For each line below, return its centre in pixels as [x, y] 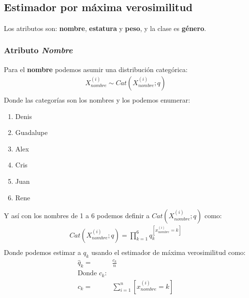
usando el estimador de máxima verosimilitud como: [168, 252]
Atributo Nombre [38, 50]
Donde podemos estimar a [43, 252]
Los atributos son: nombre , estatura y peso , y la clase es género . [105, 28]
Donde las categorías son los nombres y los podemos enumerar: [97, 100]
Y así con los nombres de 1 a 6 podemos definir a [77, 216]
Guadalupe [31, 132]
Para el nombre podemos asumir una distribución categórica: [96, 69]
